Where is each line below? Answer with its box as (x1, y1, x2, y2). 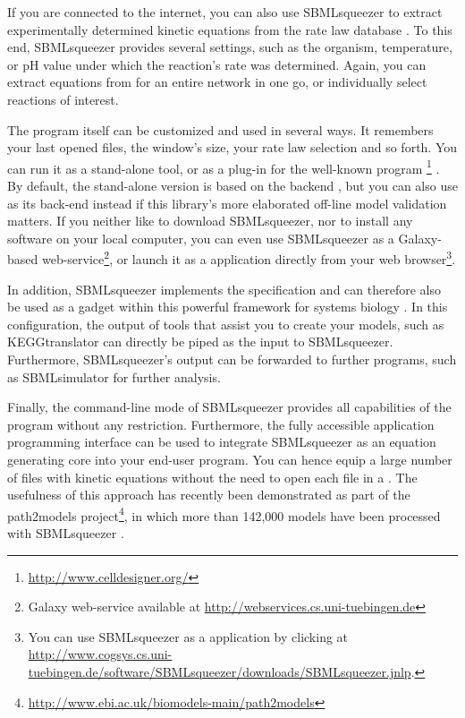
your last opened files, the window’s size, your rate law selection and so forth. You (7, 138, 458, 157)
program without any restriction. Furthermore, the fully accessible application (7, 415, 435, 433)
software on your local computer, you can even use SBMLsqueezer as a (7, 228, 394, 247)
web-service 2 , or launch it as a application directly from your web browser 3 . (41, 247, 456, 269)
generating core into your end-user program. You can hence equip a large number (7, 449, 452, 468)
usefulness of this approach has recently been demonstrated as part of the (7, 485, 410, 504)
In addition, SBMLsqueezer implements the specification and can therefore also (7, 279, 441, 298)
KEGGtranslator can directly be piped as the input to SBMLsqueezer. (7, 332, 393, 351)
